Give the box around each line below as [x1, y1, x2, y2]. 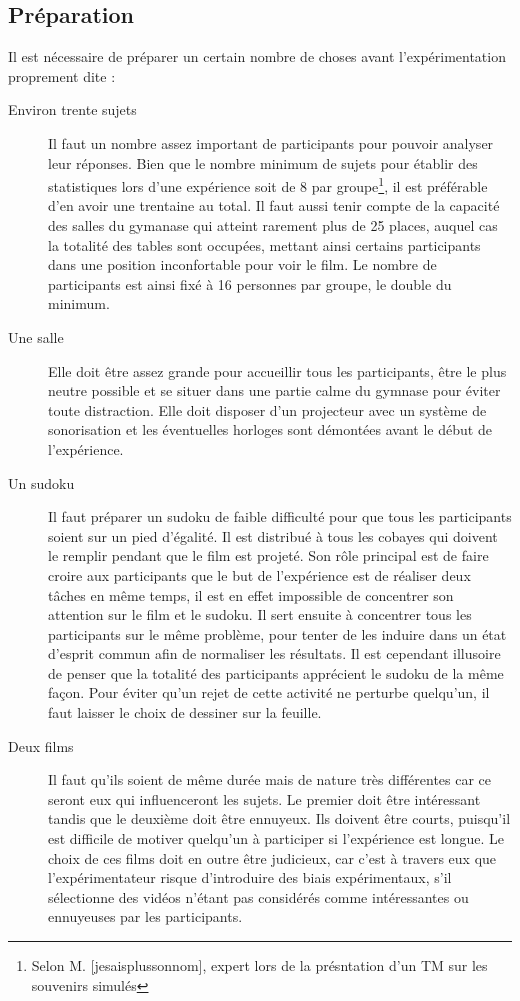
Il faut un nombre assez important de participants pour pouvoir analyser [48, 132, 494, 153]
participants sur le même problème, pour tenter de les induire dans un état [48, 623, 507, 644]
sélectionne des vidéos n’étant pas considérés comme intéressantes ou [48, 886, 469, 907]
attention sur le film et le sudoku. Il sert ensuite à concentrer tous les [48, 604, 472, 625]
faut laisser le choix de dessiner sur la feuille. [48, 702, 322, 723]
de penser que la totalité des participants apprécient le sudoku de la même [48, 662, 504, 683]
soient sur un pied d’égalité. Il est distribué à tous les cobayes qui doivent [48, 525, 498, 546]
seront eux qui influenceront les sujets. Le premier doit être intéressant [48, 788, 481, 809]
